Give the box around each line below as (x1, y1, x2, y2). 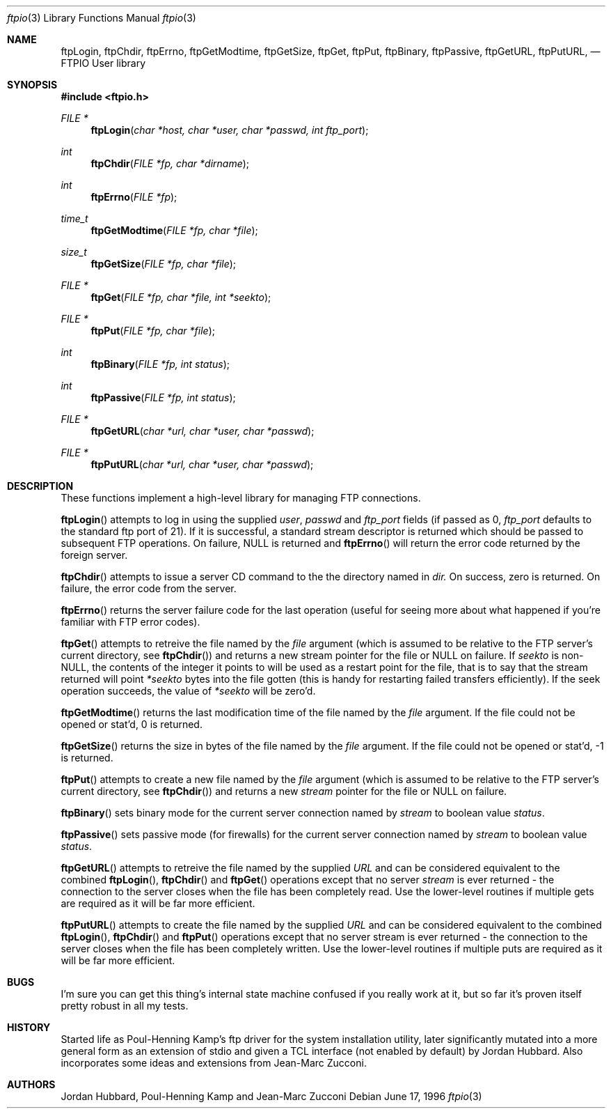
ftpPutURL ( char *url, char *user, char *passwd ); (90, 458, 314, 470)
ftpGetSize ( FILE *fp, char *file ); (90, 258, 237, 270)
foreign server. (61, 549, 128, 561)
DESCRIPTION (7, 480, 74, 492)
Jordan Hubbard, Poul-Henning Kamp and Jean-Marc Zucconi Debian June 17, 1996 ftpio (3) (61, 1090, 482, 1102)
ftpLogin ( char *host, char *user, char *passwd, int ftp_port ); (90, 124, 369, 136)
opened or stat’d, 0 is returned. (61, 718, 203, 730)
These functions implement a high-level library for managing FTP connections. (61, 492, 421, 504)
